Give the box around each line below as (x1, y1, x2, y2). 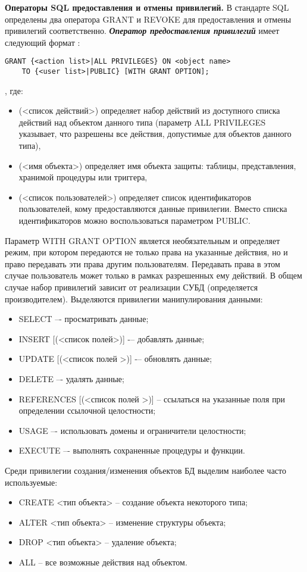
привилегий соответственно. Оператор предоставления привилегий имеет (5, 24, 280, 37)
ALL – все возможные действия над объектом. (18, 555, 187, 568)
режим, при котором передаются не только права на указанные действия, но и (5, 246, 288, 258)
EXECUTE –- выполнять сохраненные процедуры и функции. (18, 444, 245, 457)
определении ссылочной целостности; (18, 404, 156, 417)
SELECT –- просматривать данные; (18, 312, 149, 325)
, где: (5, 84, 23, 96)
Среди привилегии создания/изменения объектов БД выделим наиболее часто (5, 464, 286, 476)
